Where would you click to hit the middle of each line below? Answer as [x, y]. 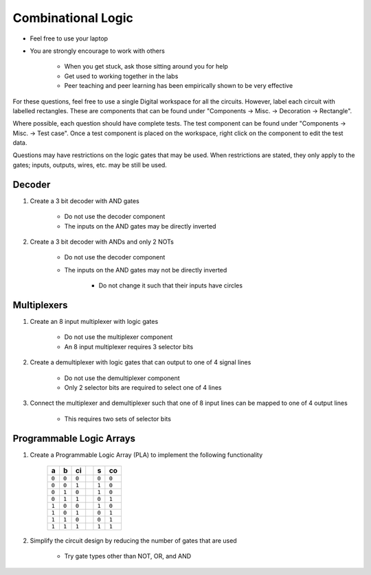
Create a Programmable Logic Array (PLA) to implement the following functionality [146, 455]
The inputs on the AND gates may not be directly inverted [146, 270]
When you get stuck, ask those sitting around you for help [146, 67]
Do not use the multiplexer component [119, 337]
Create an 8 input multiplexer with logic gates [94, 321]
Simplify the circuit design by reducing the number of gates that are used [133, 541]
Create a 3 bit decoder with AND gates [85, 201]
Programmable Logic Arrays [74, 438]
